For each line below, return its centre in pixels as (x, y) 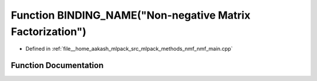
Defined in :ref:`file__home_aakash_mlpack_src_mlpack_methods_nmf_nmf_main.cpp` (129, 49)
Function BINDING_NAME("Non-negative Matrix (131, 15)
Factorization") (49, 31)
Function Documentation (57, 66)
